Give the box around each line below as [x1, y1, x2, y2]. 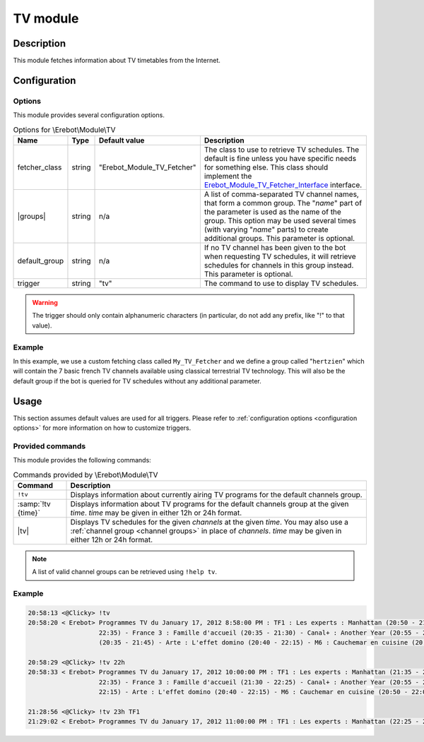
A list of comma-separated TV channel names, [204, 189, 360, 199]
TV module [13, 11, 79, 26]
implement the [204, 171, 252, 181]
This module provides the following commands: [13, 456, 151, 465]
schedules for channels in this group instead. [204, 260, 354, 270]
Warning [32, 298, 58, 306]
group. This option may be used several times [204, 215, 356, 225]
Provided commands [13, 441, 86, 451]
